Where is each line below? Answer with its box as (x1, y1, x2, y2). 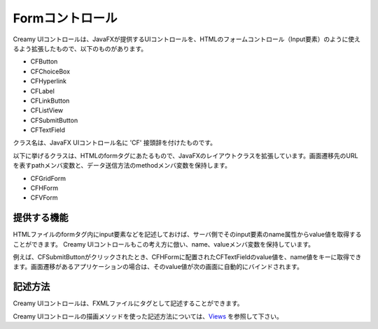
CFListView (30, 106, 64, 115)
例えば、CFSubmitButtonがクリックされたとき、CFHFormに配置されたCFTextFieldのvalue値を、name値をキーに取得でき (13, 253, 362, 261)
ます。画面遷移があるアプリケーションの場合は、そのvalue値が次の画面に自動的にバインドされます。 (13, 263, 304, 271)
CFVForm (30, 193, 59, 202)
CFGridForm (30, 174, 66, 182)
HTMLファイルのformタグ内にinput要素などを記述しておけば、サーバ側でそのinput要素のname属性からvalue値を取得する (13, 231, 362, 239)
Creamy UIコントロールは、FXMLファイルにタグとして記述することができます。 (13, 299, 244, 307)
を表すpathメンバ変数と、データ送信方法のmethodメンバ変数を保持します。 (13, 161, 231, 170)
